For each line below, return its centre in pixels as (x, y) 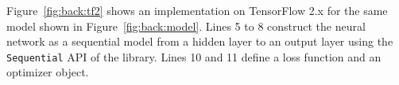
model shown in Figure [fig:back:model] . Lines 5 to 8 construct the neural (186, 26)
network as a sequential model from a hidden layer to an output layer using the (200, 41)
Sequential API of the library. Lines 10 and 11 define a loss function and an (194, 56)
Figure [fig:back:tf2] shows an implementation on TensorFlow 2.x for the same (197, 10)
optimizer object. (48, 72)
